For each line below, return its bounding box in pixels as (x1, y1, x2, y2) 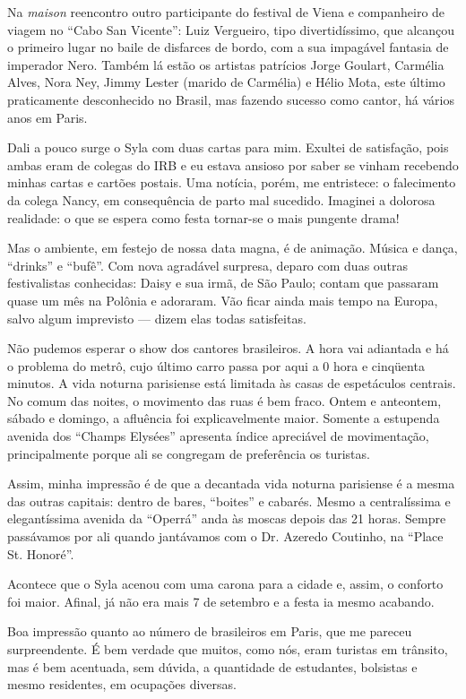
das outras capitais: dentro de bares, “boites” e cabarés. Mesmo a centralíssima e (7, 491, 451, 510)
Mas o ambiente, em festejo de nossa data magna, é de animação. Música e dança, (7, 238, 458, 257)
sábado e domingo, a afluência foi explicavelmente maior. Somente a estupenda (7, 409, 440, 427)
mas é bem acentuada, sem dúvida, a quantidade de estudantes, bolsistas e (7, 657, 418, 676)
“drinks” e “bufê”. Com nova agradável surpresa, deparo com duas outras (7, 255, 409, 274)
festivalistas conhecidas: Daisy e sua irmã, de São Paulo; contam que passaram (7, 273, 439, 292)
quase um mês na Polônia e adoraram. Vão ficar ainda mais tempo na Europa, (7, 290, 438, 309)
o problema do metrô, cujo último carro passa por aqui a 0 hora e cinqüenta (7, 356, 425, 375)
